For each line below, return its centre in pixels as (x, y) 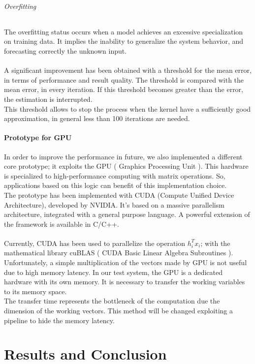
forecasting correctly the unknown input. (65, 50)
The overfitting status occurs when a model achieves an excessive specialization (124, 31)
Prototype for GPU (38, 137)
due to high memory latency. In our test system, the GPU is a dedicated (113, 272)
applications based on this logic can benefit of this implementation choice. (115, 185)
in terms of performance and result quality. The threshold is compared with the (124, 79)
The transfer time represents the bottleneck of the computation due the (112, 301)
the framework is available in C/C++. (62, 224)
